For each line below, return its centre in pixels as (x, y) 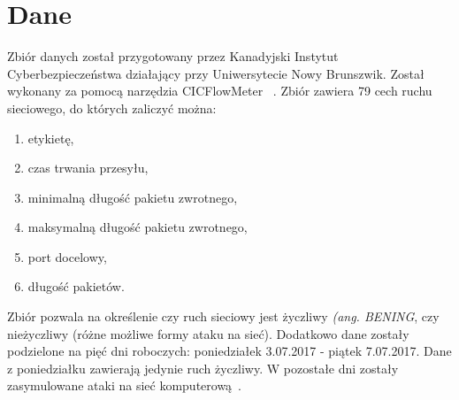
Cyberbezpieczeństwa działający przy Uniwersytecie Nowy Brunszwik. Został (216, 73)
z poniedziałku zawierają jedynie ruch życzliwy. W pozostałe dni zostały (203, 368)
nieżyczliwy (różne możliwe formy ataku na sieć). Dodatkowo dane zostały (208, 333)
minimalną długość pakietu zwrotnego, (133, 197)
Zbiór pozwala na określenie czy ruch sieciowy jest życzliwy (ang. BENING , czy (223, 316)
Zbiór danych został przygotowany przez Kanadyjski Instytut (173, 56)
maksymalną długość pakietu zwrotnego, (138, 227)
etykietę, (51, 138)
